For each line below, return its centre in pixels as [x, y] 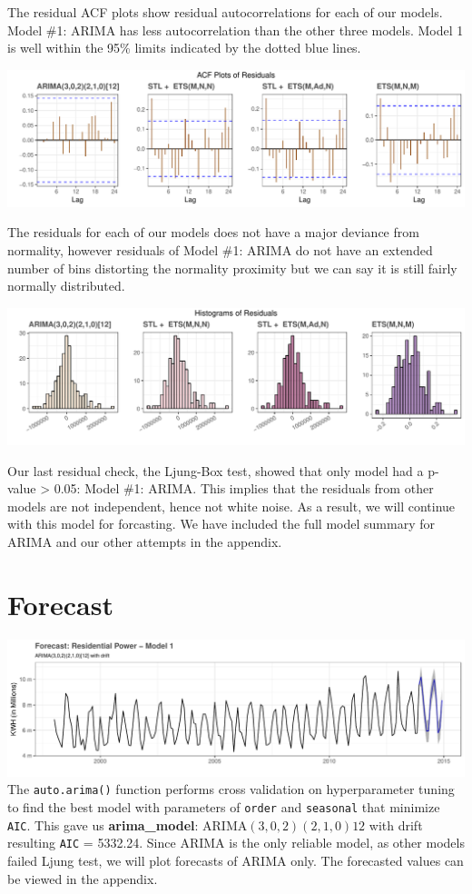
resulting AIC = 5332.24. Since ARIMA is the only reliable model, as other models [236, 843]
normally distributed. [66, 286]
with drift [396, 824]
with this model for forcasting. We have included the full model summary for [221, 524]
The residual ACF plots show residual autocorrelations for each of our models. [225, 12]
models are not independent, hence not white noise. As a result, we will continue [231, 506]
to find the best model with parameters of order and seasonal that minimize [224, 806]
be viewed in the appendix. [83, 878]
